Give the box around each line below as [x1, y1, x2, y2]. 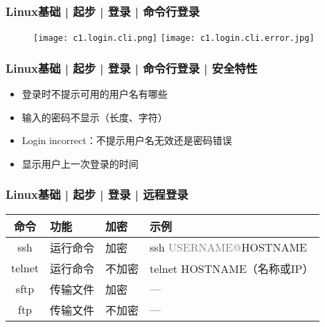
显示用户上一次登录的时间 [21, 156, 139, 170]
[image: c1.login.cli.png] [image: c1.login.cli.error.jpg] [33, 33, 315, 44]
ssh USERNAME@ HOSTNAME [150, 239, 307, 256]
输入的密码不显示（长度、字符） [21, 109, 168, 124]
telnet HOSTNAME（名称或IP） [150, 260, 314, 276]
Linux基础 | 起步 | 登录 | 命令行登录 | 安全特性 [6, 59, 258, 76]
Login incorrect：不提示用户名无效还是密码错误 [21, 133, 232, 148]
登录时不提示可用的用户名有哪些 [21, 87, 168, 101]
